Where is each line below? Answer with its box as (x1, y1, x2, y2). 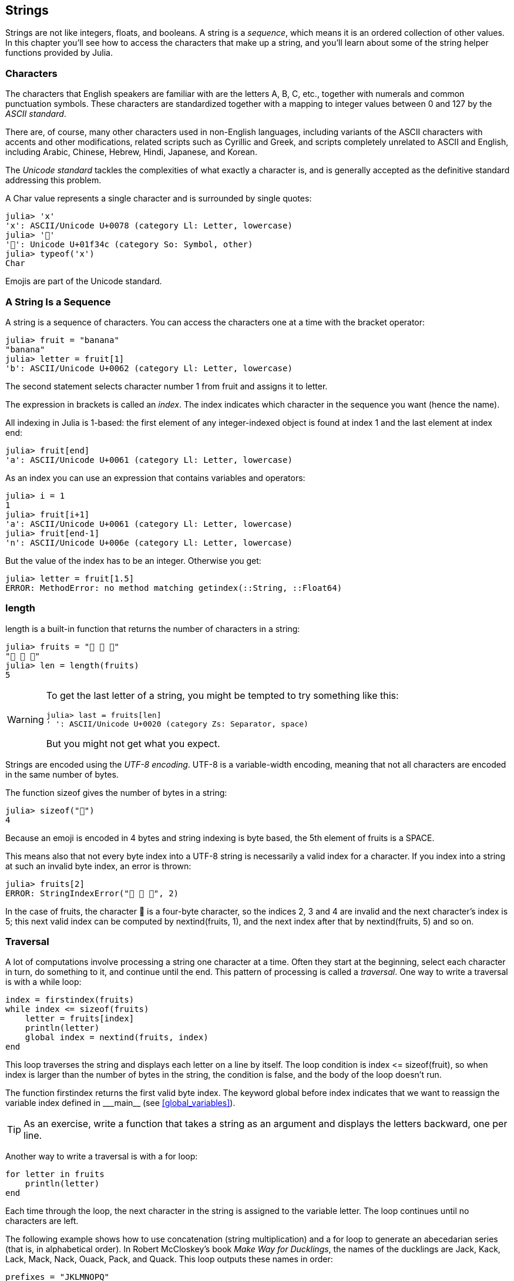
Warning (7, 713, 44, 725)
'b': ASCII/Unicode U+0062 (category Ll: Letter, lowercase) (5, 363, 293, 373)
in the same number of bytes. (5, 769, 119, 779)
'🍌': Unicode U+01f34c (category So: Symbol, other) (5, 240, 253, 250)
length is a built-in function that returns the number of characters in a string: (5, 623, 300, 634)
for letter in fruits (5, 1169, 105, 1179)
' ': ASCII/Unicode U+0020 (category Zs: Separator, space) (46, 719, 308, 728)
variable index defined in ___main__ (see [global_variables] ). (5, 1098, 236, 1108)
